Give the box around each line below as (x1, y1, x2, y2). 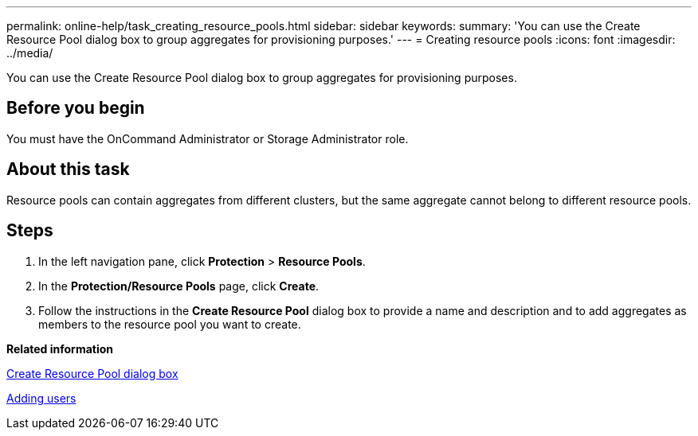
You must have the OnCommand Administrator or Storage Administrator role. (6, 131, 409, 146)
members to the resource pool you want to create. (38, 317, 301, 331)
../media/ (6, 46, 53, 60)
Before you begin (6, 98, 145, 119)
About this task (6, 159, 130, 180)
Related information (6, 341, 114, 356)
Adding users (6, 391, 76, 405)
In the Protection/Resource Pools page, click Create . (38, 278, 320, 293)
